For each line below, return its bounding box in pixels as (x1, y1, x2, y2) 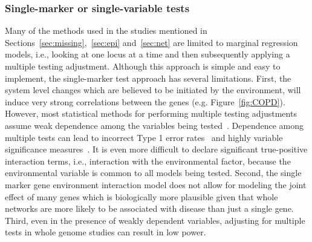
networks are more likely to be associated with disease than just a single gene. (5, 202, 294, 215)
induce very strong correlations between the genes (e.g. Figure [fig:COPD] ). (5, 95, 285, 108)
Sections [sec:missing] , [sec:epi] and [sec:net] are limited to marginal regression (5, 36, 298, 48)
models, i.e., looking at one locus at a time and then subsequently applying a (5, 48, 290, 60)
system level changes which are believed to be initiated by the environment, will (5, 83, 301, 96)
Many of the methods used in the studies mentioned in (5, 24, 207, 37)
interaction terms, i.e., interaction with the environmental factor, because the (5, 154, 291, 167)
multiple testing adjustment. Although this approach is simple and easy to (5, 60, 281, 72)
